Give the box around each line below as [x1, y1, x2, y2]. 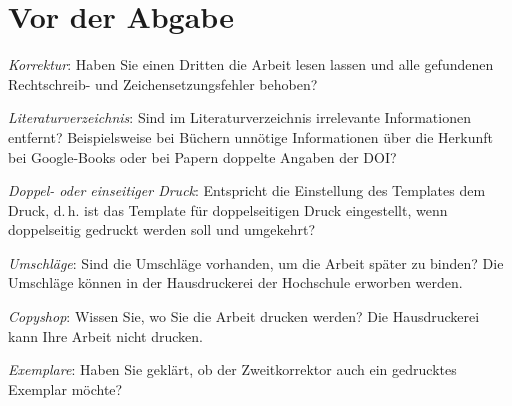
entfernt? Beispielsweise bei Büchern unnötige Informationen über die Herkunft [8, 126, 493, 147]
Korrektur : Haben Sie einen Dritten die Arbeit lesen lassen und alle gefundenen [8, 54, 494, 75]
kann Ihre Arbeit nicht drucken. [8, 325, 203, 346]
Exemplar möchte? [8, 378, 123, 399]
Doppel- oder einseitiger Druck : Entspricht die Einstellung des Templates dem [8, 180, 486, 201]
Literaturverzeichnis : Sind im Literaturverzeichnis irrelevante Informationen [8, 107, 471, 128]
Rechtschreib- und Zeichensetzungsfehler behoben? [8, 73, 318, 94]
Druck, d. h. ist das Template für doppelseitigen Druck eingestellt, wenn [8, 199, 448, 220]
